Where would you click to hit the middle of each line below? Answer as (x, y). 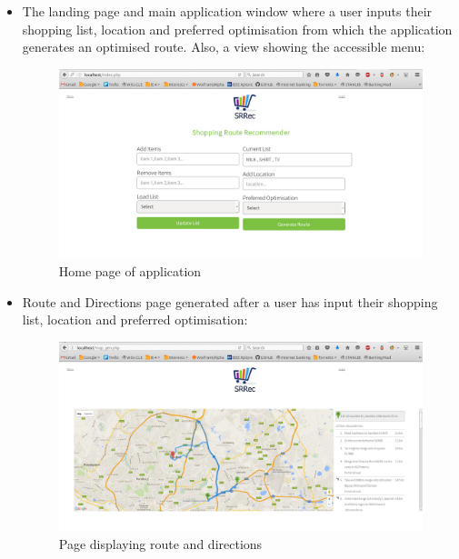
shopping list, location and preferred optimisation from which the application (237, 29)
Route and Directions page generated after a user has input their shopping (230, 301)
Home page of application (130, 271)
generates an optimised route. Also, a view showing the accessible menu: (224, 47)
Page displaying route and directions (160, 544)
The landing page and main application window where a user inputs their (227, 11)
